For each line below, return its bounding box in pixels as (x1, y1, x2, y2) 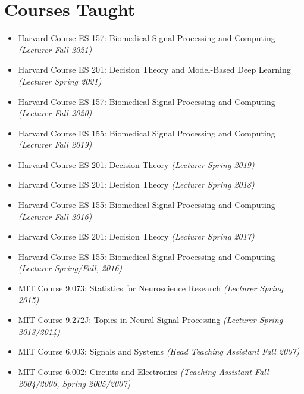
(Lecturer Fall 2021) (18, 43, 92, 55)
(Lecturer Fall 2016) (18, 210, 92, 222)
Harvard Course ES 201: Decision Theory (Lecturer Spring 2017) (18, 230, 255, 243)
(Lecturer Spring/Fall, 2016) (18, 262, 123, 274)
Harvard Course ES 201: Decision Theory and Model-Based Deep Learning (18, 63, 291, 76)
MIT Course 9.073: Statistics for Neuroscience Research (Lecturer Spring (18, 282, 283, 294)
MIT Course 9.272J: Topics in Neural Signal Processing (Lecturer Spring (18, 314, 283, 326)
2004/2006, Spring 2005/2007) (18, 377, 131, 389)
